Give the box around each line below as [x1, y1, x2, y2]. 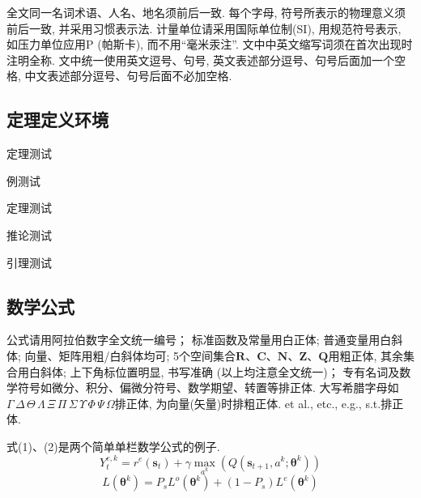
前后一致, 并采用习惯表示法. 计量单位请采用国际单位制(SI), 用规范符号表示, [6, 19, 402, 36]
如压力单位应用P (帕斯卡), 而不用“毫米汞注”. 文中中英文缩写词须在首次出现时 [6, 36, 413, 53]
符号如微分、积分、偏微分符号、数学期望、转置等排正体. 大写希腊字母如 [17, 379, 399, 396]
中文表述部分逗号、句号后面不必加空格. [24, 67, 232, 84]
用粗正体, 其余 [328, 347, 403, 364]
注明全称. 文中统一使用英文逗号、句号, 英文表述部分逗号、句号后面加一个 [6, 51, 395, 68]
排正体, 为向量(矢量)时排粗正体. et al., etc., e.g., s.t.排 [114, 394, 393, 411]
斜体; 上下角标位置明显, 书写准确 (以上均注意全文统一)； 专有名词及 [40, 363, 400, 380]
